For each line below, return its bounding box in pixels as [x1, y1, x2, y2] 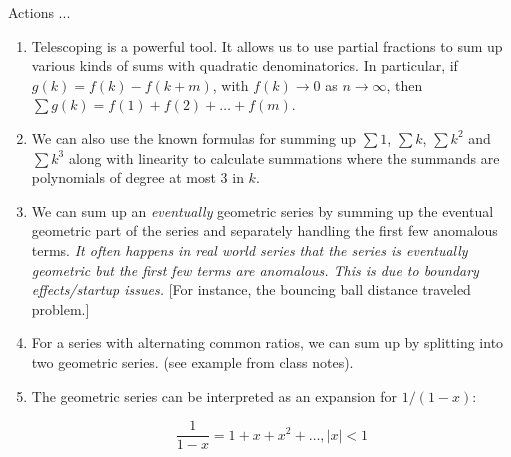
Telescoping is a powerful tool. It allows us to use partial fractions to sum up [31, 35, 503, 56]
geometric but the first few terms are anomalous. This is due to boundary [31, 259, 479, 280]
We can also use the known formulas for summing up [31, 127, 357, 148]
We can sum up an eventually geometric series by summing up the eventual [31, 200, 494, 221]
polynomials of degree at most [31, 167, 216, 188]
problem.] [31, 298, 90, 319]
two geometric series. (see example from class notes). [31, 351, 354, 372]
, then [386, 74, 423, 95]
